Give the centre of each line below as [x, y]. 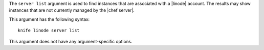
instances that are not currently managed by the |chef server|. [72, 10]
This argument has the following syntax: [49, 19]
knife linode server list [49, 31]
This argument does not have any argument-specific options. [71, 41]
